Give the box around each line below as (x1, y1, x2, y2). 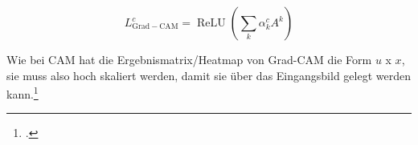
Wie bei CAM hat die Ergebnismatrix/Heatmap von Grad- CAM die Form (6, 51, 372, 67)
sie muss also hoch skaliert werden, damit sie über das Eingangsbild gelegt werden (6, 66, 411, 83)
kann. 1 (6, 83, 39, 102)
